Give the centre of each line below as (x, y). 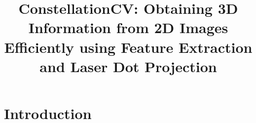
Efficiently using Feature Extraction (128, 47)
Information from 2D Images (128, 27)
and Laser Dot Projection (128, 66)
